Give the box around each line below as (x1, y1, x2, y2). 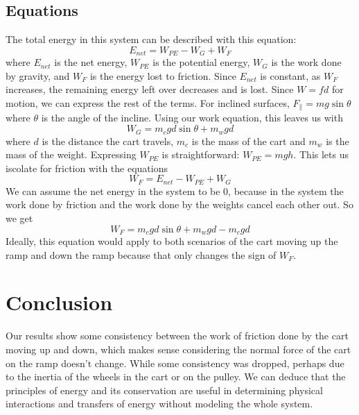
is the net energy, (54, 55, 128, 69)
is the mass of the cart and (191, 133, 306, 148)
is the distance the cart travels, (42, 133, 174, 148)
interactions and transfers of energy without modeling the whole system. (6, 396, 313, 411)
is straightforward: (161, 147, 240, 162)
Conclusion (6, 288, 113, 316)
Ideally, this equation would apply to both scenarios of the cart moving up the (6, 234, 338, 248)
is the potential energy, (152, 55, 250, 69)
